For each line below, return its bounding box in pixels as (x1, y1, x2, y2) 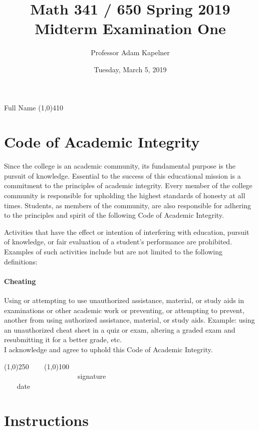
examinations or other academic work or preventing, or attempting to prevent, (4, 305, 244, 315)
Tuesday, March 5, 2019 (94, 64, 167, 74)
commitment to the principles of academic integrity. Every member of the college (4, 180, 252, 191)
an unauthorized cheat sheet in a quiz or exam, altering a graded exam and (4, 324, 235, 335)
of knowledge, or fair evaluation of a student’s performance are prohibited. (4, 236, 232, 247)
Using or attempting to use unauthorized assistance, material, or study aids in (4, 295, 244, 305)
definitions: (4, 256, 38, 266)
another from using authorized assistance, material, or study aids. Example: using (4, 315, 255, 325)
